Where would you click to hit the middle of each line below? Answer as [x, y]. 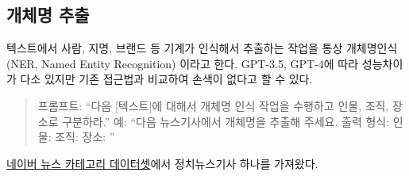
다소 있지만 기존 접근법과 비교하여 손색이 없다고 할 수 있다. [166, 79]
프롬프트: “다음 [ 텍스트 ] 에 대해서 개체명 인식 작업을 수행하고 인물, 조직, [213, 105]
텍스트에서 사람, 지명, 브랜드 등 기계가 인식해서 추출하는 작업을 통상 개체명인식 [202, 48]
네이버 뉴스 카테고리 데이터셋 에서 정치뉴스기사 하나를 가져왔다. [162, 163]
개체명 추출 [48, 15]
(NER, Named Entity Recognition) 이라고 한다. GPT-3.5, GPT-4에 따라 [183, 63]
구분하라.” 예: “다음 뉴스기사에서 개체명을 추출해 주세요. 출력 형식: [226, 121]
